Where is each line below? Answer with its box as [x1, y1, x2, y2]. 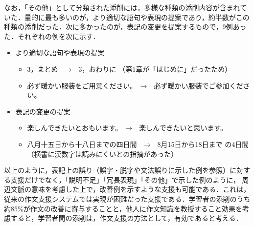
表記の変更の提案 [15, 106, 70, 116]
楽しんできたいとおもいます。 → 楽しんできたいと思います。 [27, 123, 228, 133]
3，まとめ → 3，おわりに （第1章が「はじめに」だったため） [27, 63, 232, 74]
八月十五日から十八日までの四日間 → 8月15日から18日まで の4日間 [27, 139, 249, 149]
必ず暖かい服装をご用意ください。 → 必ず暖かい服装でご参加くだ [27, 80, 243, 90]
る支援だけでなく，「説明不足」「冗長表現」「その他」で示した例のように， [4, 174, 240, 185]
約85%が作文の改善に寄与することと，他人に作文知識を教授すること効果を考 [4, 203, 250, 213]
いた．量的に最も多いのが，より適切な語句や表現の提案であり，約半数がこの [4, 12, 250, 22]
